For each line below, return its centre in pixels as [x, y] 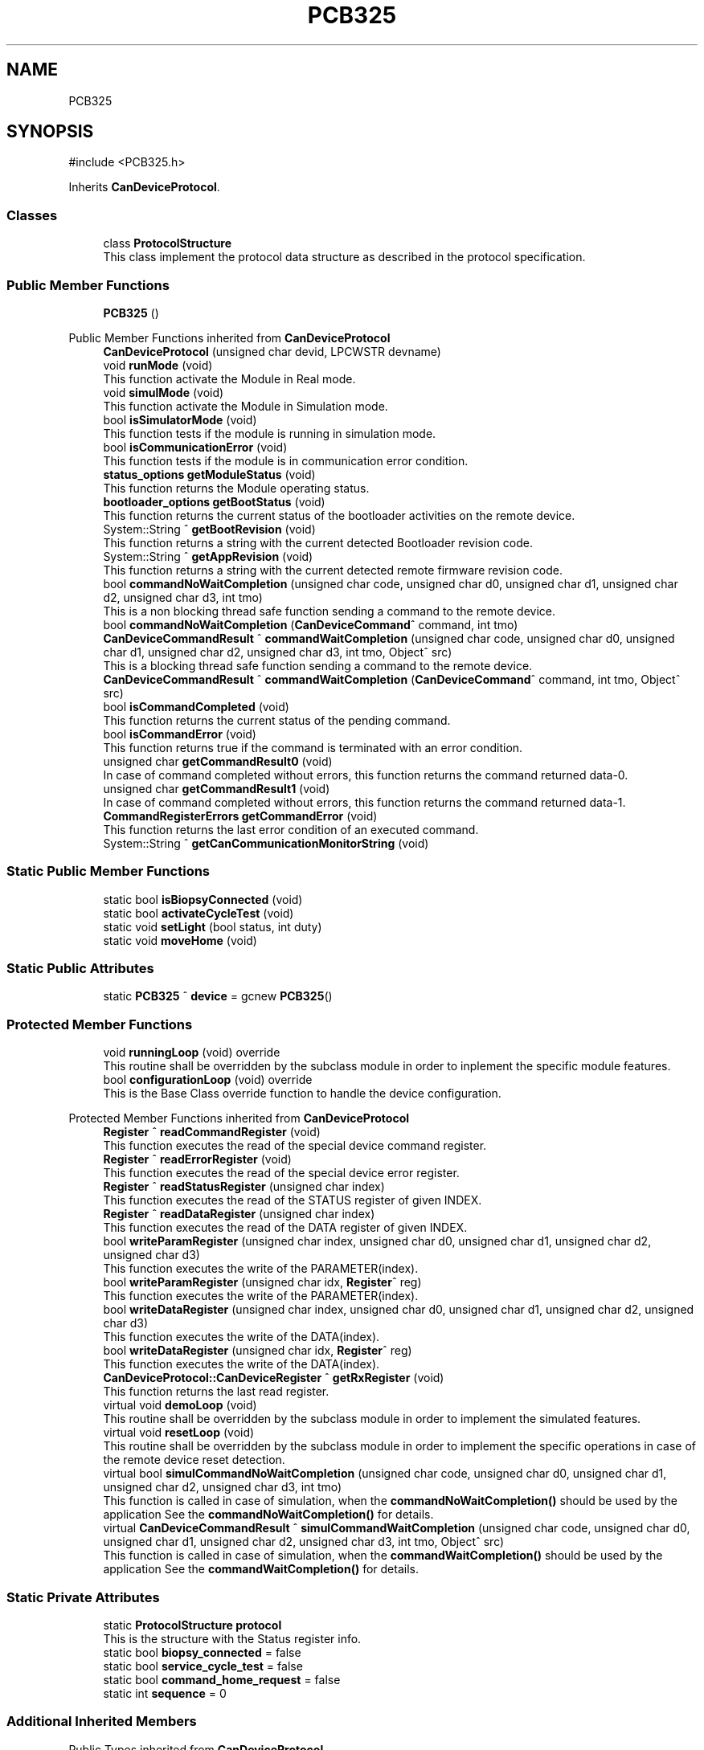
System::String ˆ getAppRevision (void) [208, 556]
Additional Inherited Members [102, 1721]
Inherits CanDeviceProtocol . [144, 187]
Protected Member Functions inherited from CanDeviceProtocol [239, 1118]
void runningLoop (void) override [192, 1053]
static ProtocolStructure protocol [192, 1625]
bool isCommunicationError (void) [195, 447]
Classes [32, 215]
